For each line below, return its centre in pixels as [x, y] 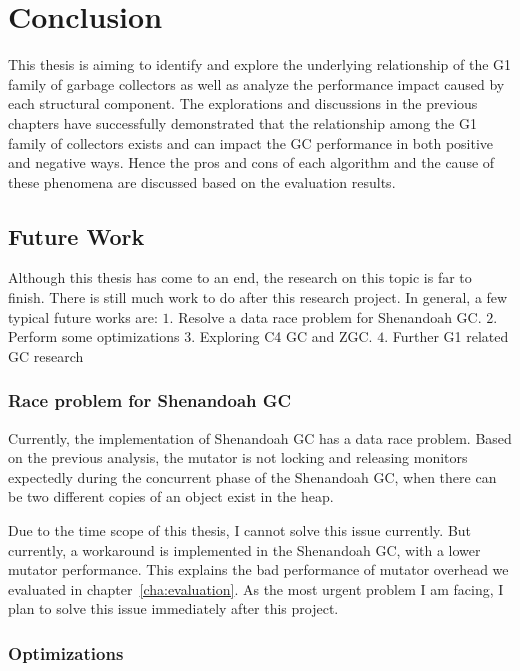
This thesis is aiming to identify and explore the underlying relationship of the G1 [260, 64]
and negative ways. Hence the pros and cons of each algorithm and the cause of [251, 162]
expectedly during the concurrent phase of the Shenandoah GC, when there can [252, 476]
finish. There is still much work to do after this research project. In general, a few [258, 297]
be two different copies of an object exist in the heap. [171, 496]
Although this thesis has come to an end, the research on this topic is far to [240, 277]
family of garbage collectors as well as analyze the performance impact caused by [256, 83]
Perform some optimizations [94, 336]
